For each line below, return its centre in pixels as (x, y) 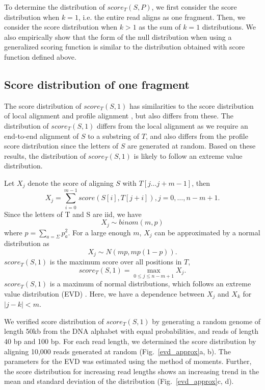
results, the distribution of (45, 155)
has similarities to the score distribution (191, 105)
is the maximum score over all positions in (116, 262)
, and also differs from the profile (197, 136)
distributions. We (229, 27)
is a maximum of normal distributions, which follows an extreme (150, 284)
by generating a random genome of (206, 321)
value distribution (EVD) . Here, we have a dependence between (104, 293)
